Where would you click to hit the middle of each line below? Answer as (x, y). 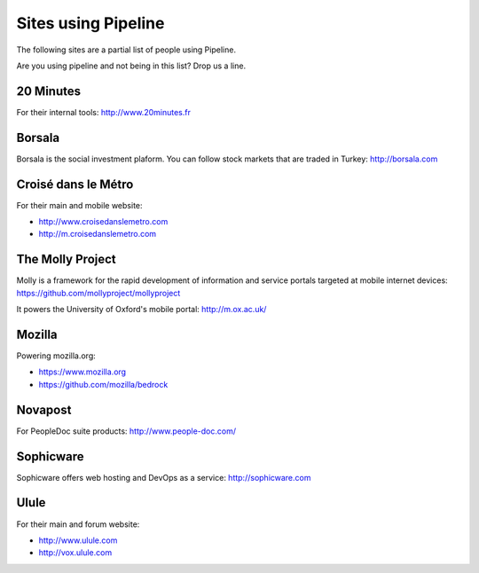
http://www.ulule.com (78, 540)
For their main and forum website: (78, 524)
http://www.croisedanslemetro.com (103, 222)
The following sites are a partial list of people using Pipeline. (126, 50)
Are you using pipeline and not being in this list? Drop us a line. (131, 66)
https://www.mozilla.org (82, 372)
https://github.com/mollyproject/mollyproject (98, 293)
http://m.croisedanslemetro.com (98, 234)
